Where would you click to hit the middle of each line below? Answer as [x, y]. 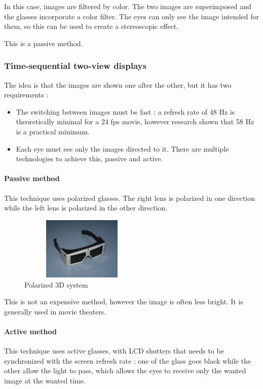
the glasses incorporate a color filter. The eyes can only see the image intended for [131, 16]
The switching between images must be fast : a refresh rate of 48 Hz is [125, 111]
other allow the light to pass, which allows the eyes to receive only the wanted [125, 370]
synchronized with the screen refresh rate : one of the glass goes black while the [128, 360]
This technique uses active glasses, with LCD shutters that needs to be [114, 351]
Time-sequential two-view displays [75, 66]
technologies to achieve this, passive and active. [89, 158]
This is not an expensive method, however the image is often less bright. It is [124, 302]
